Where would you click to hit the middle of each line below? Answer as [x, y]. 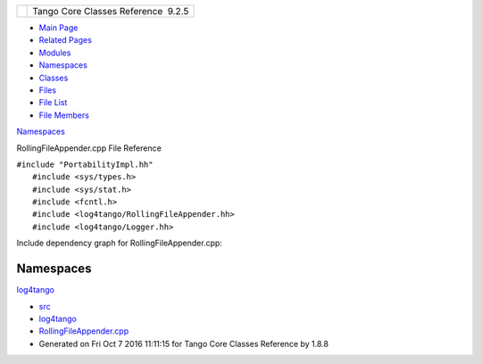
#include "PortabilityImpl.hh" [85, 164]
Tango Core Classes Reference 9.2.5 [111, 11]
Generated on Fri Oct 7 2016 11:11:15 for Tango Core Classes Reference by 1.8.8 [184, 343]
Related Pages [66, 40]
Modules [55, 53]
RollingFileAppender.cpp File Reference [89, 148]
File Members [64, 115]
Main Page [58, 28]
